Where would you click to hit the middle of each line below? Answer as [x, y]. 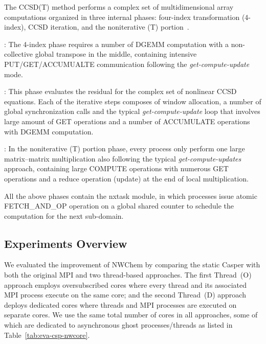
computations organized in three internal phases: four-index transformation [122, 17]
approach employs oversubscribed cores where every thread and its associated [126, 284]
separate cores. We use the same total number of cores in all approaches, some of [131, 315]
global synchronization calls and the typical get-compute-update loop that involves [132, 111]
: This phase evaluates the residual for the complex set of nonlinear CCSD [120, 91]
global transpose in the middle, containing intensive [116, 54]
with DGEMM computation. [49, 131]
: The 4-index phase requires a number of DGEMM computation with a [117, 44]
